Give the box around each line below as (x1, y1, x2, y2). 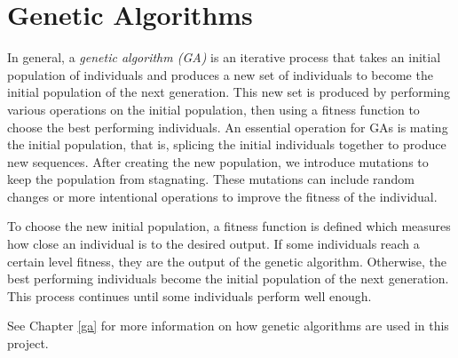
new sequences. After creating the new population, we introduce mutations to (7, 152, 429, 171)
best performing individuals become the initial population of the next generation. (7, 269, 449, 288)
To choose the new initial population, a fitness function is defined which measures (7, 217, 451, 235)
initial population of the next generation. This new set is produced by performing (7, 83, 450, 101)
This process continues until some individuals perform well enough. (7, 286, 372, 305)
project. (7, 334, 49, 353)
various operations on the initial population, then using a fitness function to (7, 99, 420, 118)
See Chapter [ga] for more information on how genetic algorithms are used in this (7, 316, 449, 335)
